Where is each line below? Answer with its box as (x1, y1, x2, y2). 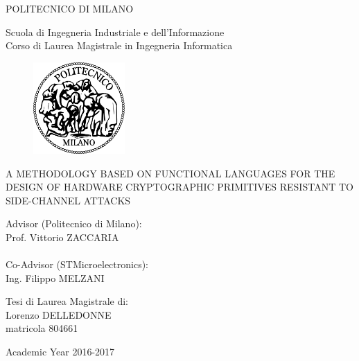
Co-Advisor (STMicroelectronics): (6, 257, 148, 272)
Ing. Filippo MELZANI (6, 270, 105, 285)
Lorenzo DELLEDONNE (6, 307, 112, 322)
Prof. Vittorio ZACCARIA (6, 229, 119, 244)
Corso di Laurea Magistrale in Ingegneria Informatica (6, 38, 233, 53)
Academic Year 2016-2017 (6, 344, 115, 359)
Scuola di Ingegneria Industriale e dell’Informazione (6, 24, 225, 39)
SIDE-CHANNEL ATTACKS (6, 193, 131, 207)
